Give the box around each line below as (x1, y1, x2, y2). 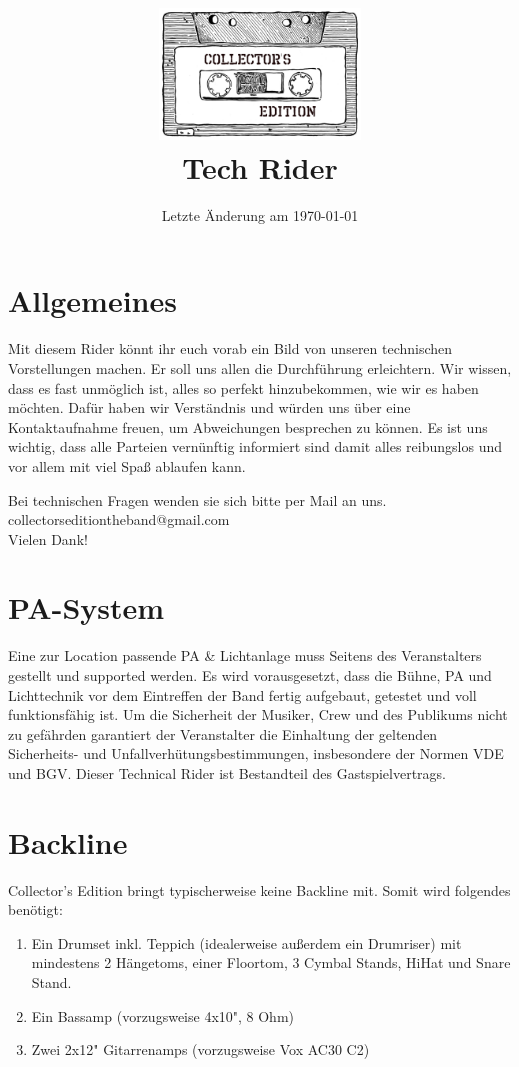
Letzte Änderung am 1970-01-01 (161, 204, 359, 225)
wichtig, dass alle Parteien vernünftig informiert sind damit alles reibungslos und (8, 436, 503, 457)
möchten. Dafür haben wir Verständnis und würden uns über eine (8, 397, 411, 418)
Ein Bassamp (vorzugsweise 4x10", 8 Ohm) (31, 1005, 295, 1026)
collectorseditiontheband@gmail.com (8, 509, 230, 530)
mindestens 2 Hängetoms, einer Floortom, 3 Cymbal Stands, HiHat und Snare (31, 952, 511, 973)
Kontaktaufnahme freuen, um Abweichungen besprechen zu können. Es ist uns (8, 416, 488, 437)
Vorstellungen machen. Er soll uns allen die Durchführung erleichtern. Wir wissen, (8, 357, 512, 378)
